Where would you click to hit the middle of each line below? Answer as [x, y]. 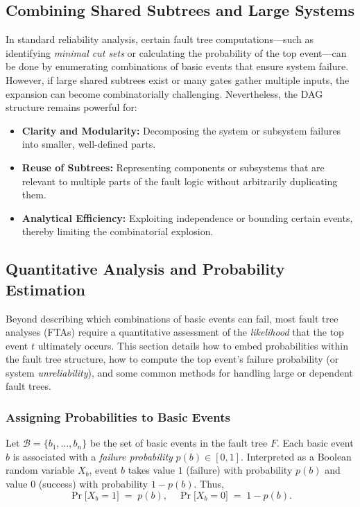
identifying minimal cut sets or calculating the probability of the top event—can [176, 52]
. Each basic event [315, 443]
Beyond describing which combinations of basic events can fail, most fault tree [172, 318]
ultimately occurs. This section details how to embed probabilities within [193, 345]
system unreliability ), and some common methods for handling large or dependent [179, 372]
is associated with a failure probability [93, 456]
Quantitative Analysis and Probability [145, 269]
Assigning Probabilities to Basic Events [118, 417]
